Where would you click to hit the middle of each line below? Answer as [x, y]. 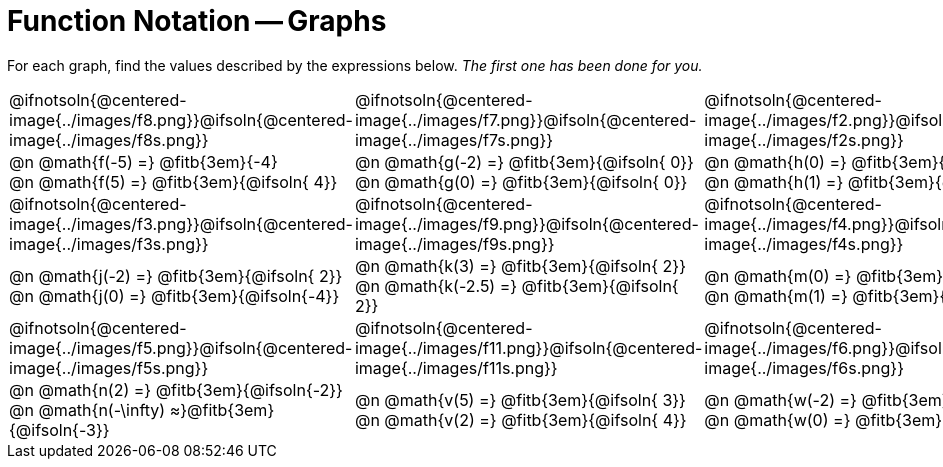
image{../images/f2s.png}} [804, 139]
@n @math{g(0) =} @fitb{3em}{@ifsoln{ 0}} [521, 181]
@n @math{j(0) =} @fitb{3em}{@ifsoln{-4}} [174, 295]
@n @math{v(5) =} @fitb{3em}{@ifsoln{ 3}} [520, 399]
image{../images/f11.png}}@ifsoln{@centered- [528, 347]
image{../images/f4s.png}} [804, 243]
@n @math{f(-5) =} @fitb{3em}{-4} [143, 161]
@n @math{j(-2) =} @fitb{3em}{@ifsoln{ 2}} [176, 275]
